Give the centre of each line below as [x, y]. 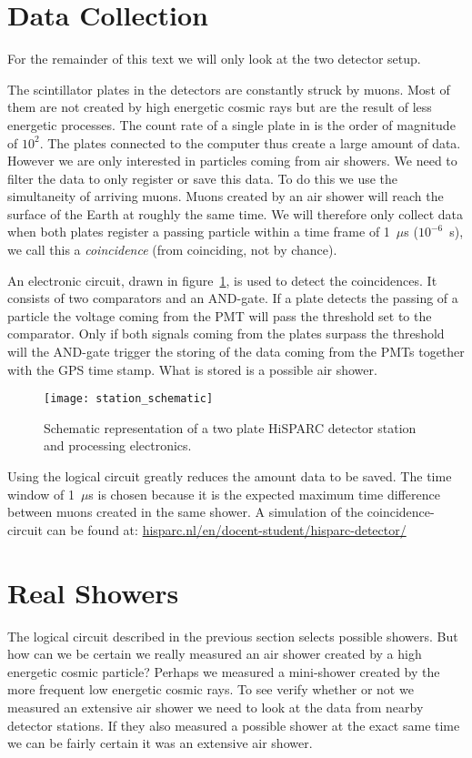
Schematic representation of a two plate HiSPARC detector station [230, 427]
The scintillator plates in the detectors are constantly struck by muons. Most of [229, 89]
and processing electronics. [118, 445]
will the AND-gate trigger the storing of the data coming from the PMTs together [236, 352]
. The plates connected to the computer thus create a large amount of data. [250, 142]
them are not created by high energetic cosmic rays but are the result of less [220, 107]
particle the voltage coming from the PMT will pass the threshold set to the [220, 315]
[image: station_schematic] [129, 399]
